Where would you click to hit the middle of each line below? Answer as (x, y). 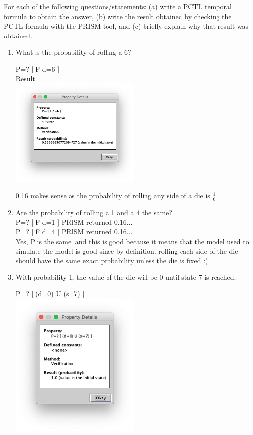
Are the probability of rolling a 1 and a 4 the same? (94, 212)
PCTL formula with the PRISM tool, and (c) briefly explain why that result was (126, 26)
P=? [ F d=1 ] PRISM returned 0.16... (74, 222)
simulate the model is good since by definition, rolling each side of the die (127, 251)
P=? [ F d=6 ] (37, 68)
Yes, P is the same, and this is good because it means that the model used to (132, 241)
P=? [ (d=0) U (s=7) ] (50, 294)
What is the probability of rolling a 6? (73, 52)
